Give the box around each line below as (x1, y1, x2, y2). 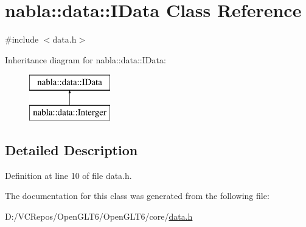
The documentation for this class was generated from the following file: (5, 189, 269, 202)
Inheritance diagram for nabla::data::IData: (5, 53, 166, 66)
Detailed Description (5, 140, 138, 159)
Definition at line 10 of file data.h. (5, 169, 132, 181)
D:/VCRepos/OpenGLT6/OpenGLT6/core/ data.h (5, 209, 193, 222)
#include (5, 33, 39, 46)
